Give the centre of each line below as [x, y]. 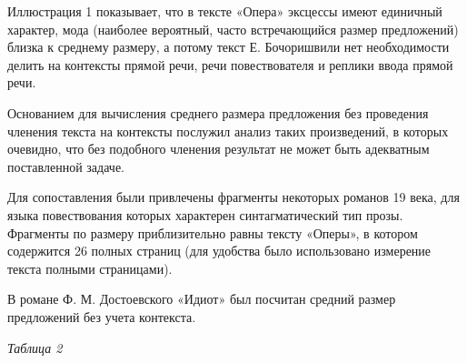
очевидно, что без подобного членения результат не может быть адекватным [219, 149]
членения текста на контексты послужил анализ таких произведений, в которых [228, 131]
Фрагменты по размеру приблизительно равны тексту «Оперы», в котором [213, 232]
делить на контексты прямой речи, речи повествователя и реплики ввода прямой [230, 64]
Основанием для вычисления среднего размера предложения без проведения [218, 112]
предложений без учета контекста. [102, 316]
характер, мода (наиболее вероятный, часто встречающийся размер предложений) [233, 29]
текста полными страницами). [90, 268]
